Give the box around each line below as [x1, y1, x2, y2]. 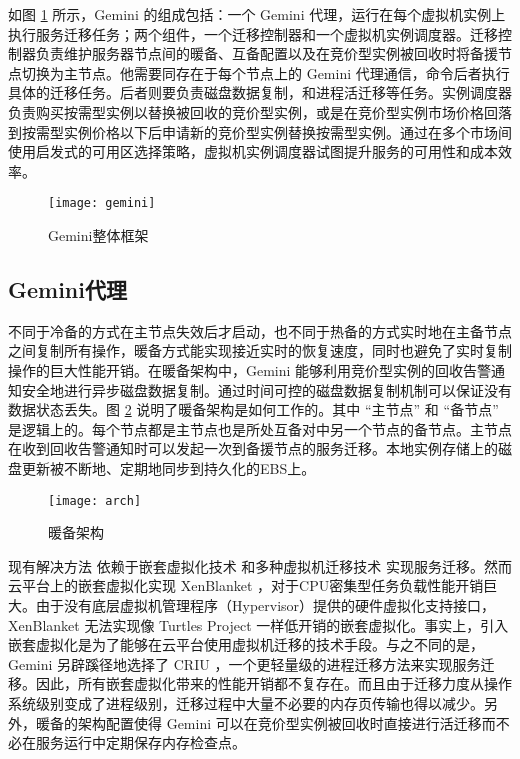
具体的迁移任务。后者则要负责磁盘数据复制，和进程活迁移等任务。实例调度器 [8, 82, 512, 103]
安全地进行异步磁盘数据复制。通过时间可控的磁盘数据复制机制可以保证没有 [21, 379, 512, 400]
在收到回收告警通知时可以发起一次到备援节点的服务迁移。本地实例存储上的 [8, 438, 498, 459]
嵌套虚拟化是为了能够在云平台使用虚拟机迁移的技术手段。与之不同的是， [8, 634, 484, 655]
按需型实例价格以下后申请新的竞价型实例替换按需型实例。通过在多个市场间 [21, 121, 512, 142]
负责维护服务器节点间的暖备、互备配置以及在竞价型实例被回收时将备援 [35, 43, 498, 64]
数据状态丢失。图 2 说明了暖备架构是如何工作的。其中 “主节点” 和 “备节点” [8, 399, 499, 420]
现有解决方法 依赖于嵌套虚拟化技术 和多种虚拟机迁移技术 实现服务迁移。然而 [8, 555, 513, 576]
